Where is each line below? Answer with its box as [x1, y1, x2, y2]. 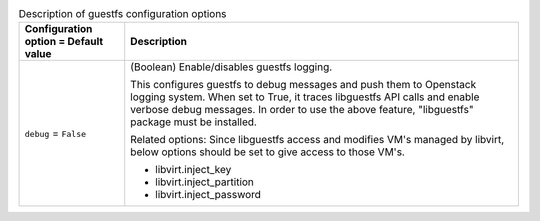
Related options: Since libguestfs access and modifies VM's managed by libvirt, [130, 133, 505, 147]
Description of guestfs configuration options [18, 7, 227, 21]
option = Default [24, 35, 104, 49]
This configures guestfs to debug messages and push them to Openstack [130, 78, 477, 92]
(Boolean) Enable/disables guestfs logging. [130, 60, 333, 74]
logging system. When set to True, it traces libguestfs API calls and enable [130, 90, 480, 104]
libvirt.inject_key [155, 163, 232, 177]
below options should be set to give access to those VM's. [130, 145, 405, 159]
